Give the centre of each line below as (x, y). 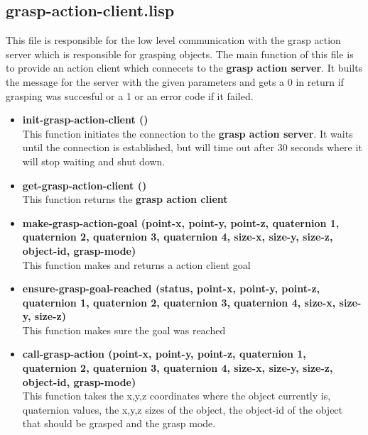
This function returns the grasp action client (125, 199)
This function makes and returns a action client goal (136, 264)
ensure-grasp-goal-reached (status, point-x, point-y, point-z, (171, 288)
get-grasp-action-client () (85, 185)
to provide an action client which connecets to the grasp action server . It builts (184, 68)
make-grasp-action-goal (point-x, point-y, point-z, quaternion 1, (181, 222)
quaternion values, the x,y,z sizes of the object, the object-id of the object (183, 409)
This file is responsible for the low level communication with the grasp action (173, 40)
